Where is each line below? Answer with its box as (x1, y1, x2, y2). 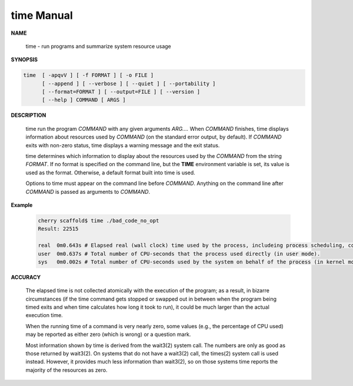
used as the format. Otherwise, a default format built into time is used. (25, 169, 195, 176)
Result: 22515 (38, 226, 79, 232)
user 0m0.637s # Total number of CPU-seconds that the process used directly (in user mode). (38, 250, 321, 257)
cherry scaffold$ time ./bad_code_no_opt (38, 217, 159, 224)
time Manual (11, 9, 73, 22)
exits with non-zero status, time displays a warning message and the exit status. (25, 141, 220, 149)
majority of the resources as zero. (25, 366, 108, 374)
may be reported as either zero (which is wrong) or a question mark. (25, 331, 191, 338)
